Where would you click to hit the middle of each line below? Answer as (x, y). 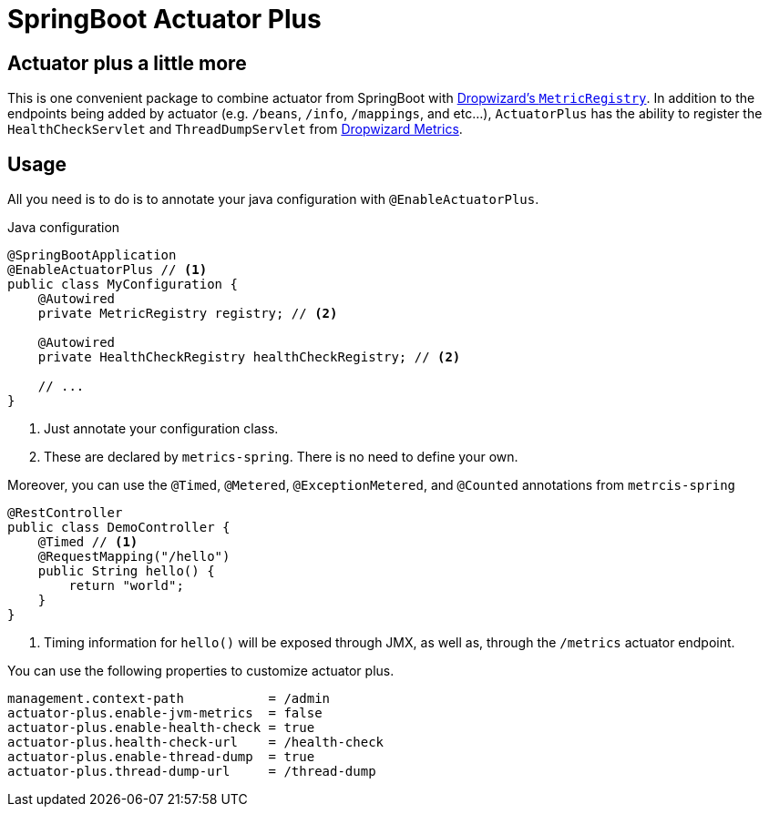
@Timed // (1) (88, 542)
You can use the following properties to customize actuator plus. (201, 671)
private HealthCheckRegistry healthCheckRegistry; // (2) (249, 357)
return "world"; (126, 586)
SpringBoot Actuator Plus (164, 19)
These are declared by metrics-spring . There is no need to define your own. (281, 457)
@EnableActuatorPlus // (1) (108, 270)
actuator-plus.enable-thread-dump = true (161, 757)
